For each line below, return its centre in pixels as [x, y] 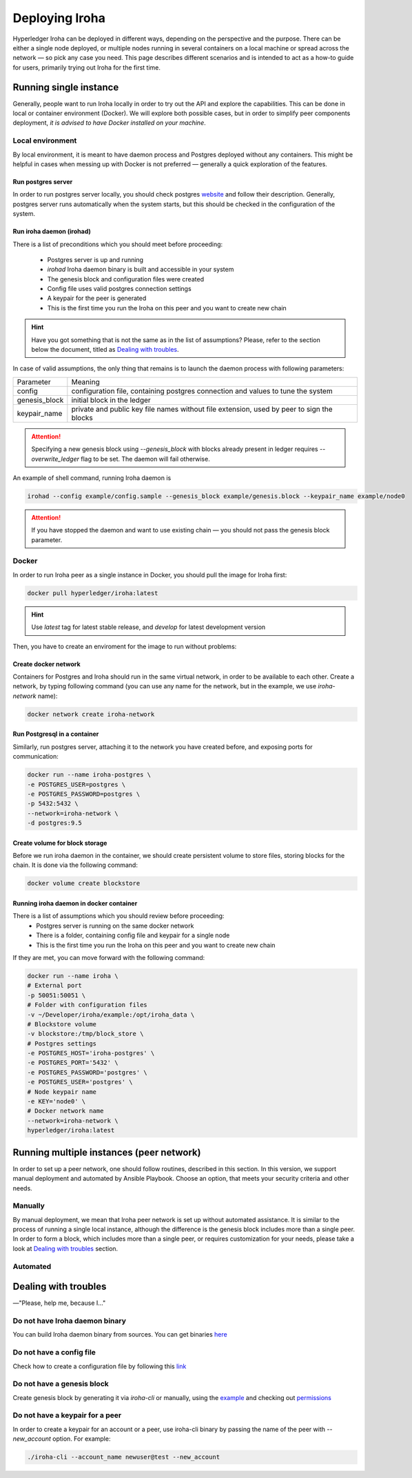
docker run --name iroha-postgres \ [89, 775]
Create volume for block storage [60, 843]
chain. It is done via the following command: [75, 865]
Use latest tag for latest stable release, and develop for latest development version [148, 627]
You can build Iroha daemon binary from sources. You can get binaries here [120, 1335]
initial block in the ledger [111, 400]
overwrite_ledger [55, 459]
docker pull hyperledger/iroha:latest [93, 593]
